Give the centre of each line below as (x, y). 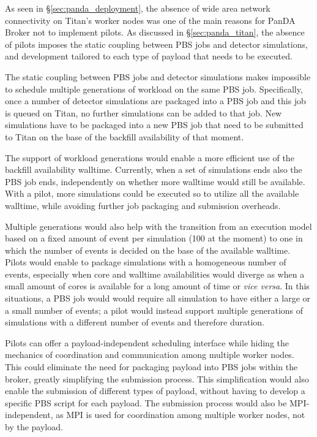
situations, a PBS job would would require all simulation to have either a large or (158, 298)
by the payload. (34, 427)
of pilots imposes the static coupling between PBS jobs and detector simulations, (156, 44)
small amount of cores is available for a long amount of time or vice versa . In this (157, 286)
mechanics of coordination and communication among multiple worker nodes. (150, 355)
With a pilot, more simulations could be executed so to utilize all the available (152, 193)
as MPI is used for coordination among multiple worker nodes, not (181, 415)
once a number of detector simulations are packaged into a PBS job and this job (155, 101)
